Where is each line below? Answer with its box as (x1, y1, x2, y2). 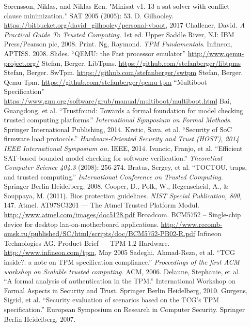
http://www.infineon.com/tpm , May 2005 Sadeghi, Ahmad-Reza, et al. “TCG (4, 247, 235, 257)
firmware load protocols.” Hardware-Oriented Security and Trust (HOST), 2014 (4, 134, 239, 144)
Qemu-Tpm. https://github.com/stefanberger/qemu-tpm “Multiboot (4, 76, 207, 87)
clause (4, 10, 22, 20)
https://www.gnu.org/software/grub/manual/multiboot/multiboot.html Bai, (4, 95, 232, 105)
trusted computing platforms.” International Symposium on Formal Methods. (4, 115, 232, 125)
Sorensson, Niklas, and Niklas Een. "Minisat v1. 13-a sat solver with (4, 1, 206, 11)
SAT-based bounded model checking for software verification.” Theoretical (4, 152, 222, 163)
